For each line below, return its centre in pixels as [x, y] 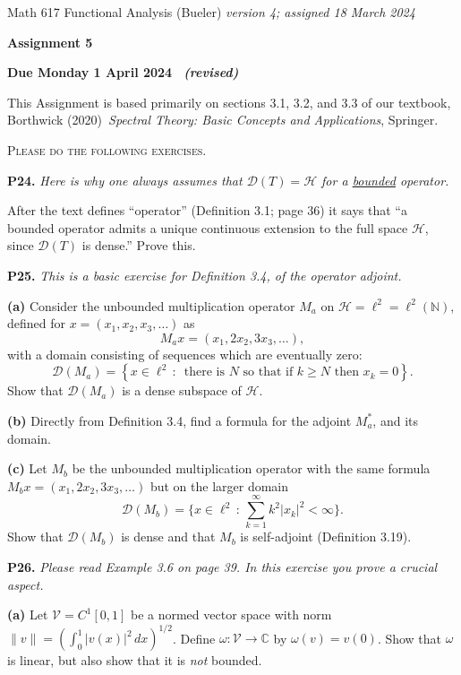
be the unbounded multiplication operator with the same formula [251, 468]
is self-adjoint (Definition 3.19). [326, 537]
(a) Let [28, 614]
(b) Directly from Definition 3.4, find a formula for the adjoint [179, 420]
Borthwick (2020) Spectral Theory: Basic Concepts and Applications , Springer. [223, 120]
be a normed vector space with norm [231, 614]
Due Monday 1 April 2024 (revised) [123, 72]
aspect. [26, 584]
